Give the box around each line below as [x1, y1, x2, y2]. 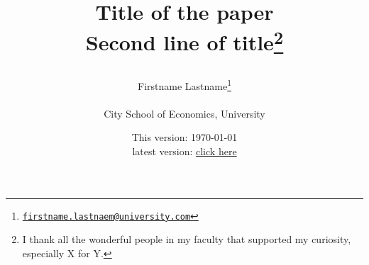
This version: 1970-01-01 [131, 130, 238, 145]
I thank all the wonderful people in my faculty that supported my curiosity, [22, 232, 351, 247]
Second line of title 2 [85, 25, 284, 57]
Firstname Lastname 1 [137, 76, 232, 93]
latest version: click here [132, 143, 237, 158]
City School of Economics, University [104, 106, 265, 120]
